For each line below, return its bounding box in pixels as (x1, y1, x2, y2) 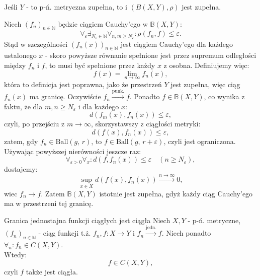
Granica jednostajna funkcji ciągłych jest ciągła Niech (4, 215, 170, 225)
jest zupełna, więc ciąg (170, 79, 240, 89)
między (4, 59, 26, 70)
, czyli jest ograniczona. (163, 135, 236, 146)
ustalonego (4, 50, 37, 60)
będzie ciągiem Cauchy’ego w (58, 18, 148, 29)
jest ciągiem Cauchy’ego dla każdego (120, 38, 233, 49)
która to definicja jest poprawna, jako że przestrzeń (4, 79, 162, 89)
